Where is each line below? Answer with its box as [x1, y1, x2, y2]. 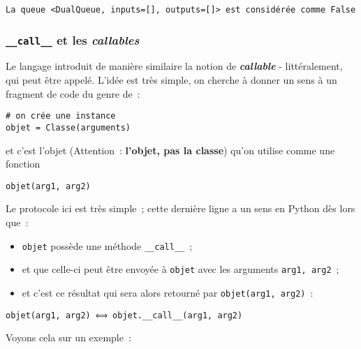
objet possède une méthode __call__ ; [22, 238, 193, 253]
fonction [6, 156, 40, 171]
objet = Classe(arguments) [6, 122, 131, 133]
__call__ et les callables [6, 31, 140, 48]
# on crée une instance [6, 111, 116, 121]
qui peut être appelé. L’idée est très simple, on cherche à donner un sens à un [6, 73, 337, 87]
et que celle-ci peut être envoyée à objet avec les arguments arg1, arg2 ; [22, 262, 339, 276]
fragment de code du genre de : [6, 86, 140, 101]
